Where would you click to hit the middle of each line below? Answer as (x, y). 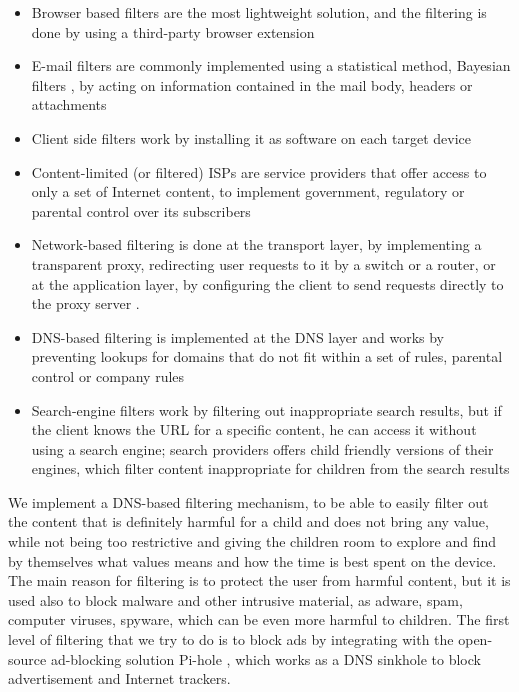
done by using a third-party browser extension (173, 31)
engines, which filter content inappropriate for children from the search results (270, 468)
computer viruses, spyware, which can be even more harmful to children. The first (259, 619)
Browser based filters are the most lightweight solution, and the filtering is (259, 12)
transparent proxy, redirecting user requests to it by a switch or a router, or (263, 263)
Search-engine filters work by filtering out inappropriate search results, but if (266, 409)
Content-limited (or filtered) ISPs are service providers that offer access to (259, 171)
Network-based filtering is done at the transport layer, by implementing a (256, 244)
